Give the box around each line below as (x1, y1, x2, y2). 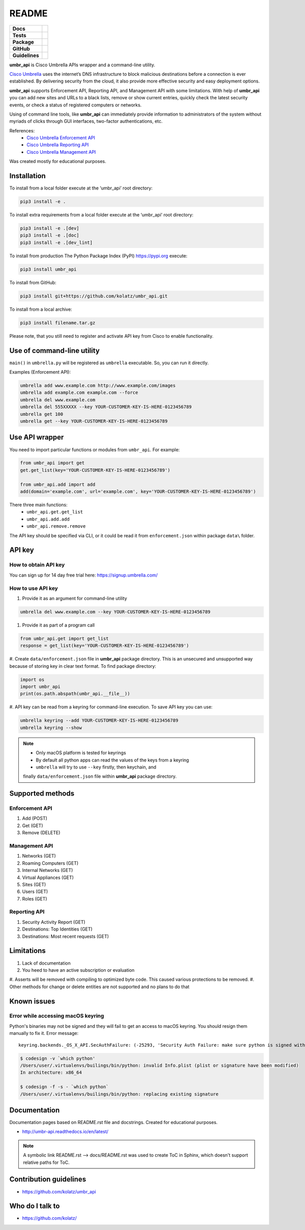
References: (9, 127, 35, 133)
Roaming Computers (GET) (22, 860, 79, 866)
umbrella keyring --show (20, 725, 82, 730)
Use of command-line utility (9, 346, 100, 355)
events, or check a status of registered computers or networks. (9, 102, 142, 108)
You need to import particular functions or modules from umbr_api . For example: (9, 446, 180, 453)
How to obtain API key (9, 561, 65, 568)
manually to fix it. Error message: (9, 1030, 79, 1036)
